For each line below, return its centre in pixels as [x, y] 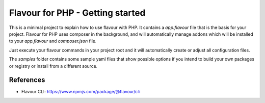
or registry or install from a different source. [53, 66]
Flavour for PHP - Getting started [77, 13]
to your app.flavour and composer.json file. [53, 41]
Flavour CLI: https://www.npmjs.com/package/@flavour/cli [80, 92]
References [27, 80]
